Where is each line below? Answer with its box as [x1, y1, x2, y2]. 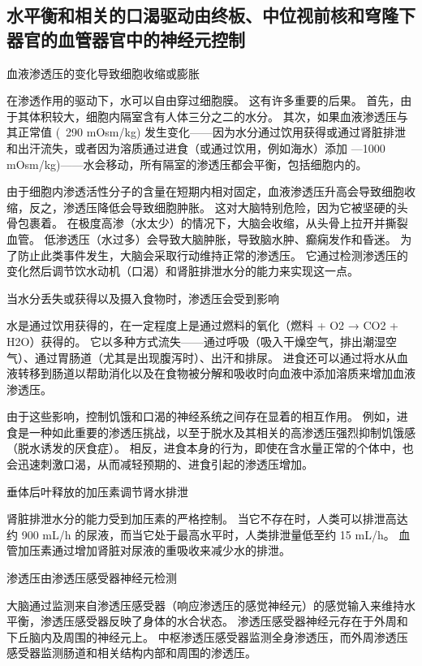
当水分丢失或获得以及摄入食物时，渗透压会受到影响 [6, 289, 279, 306]
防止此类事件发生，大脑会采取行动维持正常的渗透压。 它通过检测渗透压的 [17, 246, 408, 263]
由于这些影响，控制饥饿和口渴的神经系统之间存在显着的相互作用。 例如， [6, 408, 397, 425]
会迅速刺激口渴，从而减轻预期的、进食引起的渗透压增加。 [6, 456, 313, 473]
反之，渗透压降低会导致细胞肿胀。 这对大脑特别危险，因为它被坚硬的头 [28, 198, 408, 215]
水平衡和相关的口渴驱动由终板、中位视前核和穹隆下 [6, 2, 416, 28]
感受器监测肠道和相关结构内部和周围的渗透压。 [6, 644, 256, 661]
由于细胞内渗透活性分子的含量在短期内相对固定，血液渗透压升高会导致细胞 [6, 183, 404, 200]
